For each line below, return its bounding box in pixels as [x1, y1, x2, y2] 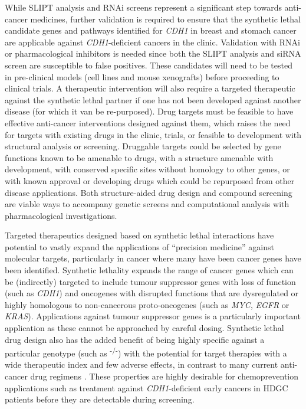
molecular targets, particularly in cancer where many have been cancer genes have [5, 252, 301, 264]
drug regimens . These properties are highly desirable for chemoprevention [30, 370, 299, 382]
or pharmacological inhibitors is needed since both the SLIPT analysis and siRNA [5, 47, 301, 60]
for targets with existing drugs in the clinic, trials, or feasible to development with [5, 128, 302, 140]
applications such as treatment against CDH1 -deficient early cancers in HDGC [5, 381, 288, 394]
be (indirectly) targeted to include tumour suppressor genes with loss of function [5, 275, 296, 287]
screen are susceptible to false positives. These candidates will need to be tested [5, 58, 292, 71]
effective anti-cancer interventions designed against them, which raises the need [5, 116, 291, 129]
